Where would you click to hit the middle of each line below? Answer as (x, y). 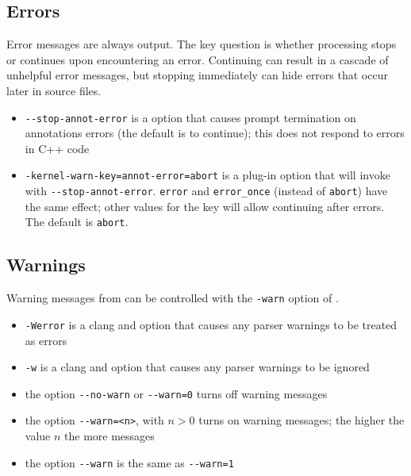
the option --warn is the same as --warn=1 (129, 462)
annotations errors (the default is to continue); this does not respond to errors (215, 133)
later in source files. (54, 90)
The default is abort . (77, 222)
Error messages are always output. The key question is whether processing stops (202, 44)
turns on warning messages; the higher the (302, 420)
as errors (46, 340)
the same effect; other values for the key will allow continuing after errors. (205, 206)
